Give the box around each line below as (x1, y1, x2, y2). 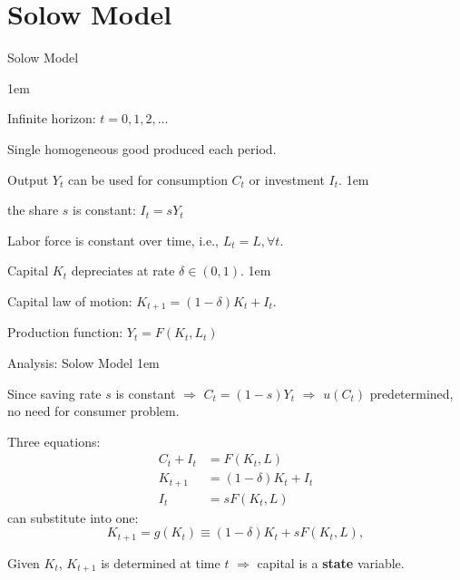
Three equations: (7, 431, 101, 450)
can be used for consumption (67, 169, 228, 188)
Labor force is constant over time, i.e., (7, 230, 220, 249)
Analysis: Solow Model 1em (7, 353, 160, 372)
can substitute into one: (7, 507, 139, 527)
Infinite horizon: (7, 109, 96, 128)
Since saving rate (7, 383, 102, 402)
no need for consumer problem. (7, 401, 180, 420)
